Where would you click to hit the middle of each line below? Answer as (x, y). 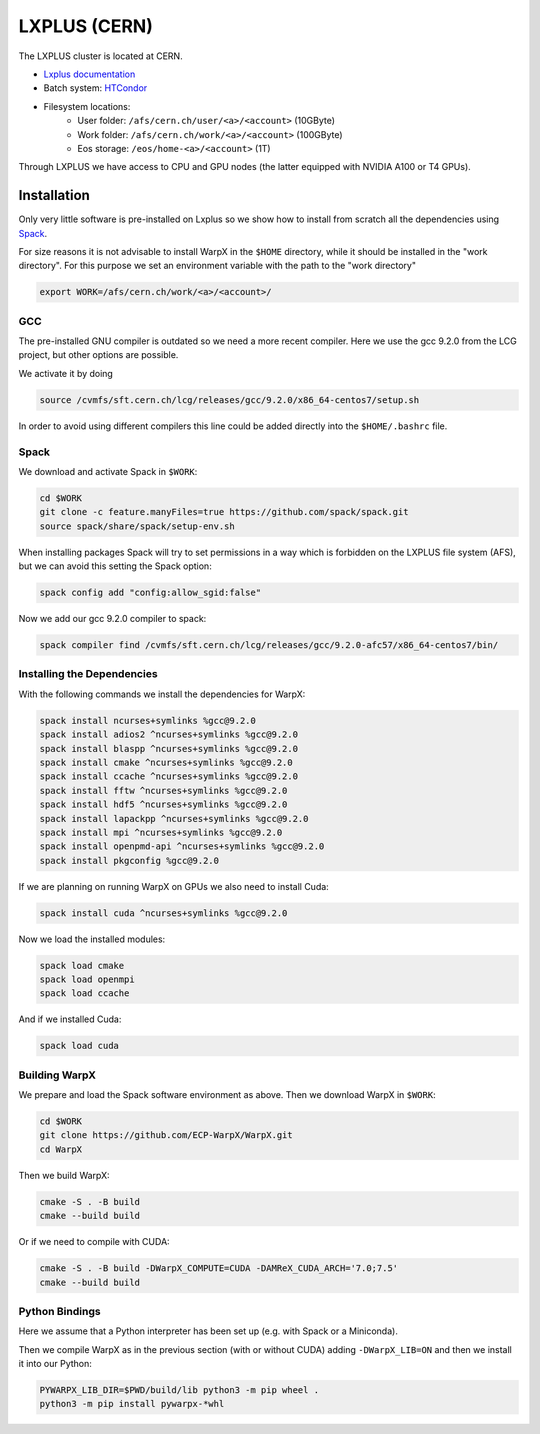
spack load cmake (82, 965)
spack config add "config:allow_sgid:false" (150, 593)
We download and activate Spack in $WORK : (108, 471)
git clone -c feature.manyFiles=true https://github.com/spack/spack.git (224, 512)
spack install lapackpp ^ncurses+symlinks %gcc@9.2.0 (174, 818)
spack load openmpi (87, 979)
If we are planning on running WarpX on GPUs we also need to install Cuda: (173, 886)
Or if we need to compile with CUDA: (94, 1242)
